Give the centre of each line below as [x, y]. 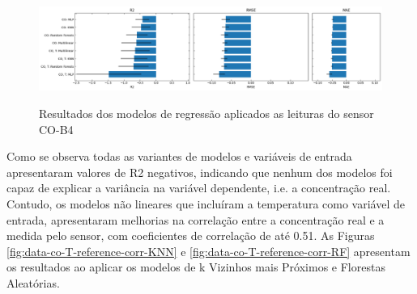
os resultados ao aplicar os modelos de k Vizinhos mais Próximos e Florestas [196, 267]
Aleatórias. [33, 282]
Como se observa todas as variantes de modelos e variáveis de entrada [179, 156]
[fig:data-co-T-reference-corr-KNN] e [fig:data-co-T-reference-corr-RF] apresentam [208, 251]
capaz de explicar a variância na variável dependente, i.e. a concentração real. [199, 188]
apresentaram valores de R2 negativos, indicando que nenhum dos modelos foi [200, 172]
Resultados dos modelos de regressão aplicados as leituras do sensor [206, 113]
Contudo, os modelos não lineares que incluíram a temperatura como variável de [206, 203]
